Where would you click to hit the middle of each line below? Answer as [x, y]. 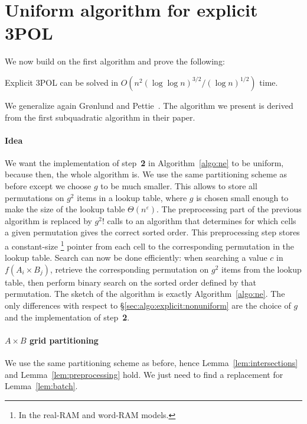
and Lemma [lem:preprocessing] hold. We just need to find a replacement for [144, 374]
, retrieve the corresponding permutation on [130, 269]
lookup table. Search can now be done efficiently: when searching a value [136, 258]
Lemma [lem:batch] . [41, 386]
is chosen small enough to [242, 197]
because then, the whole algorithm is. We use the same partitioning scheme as [146, 174]
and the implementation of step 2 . [67, 317]
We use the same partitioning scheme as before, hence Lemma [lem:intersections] [151, 363]
